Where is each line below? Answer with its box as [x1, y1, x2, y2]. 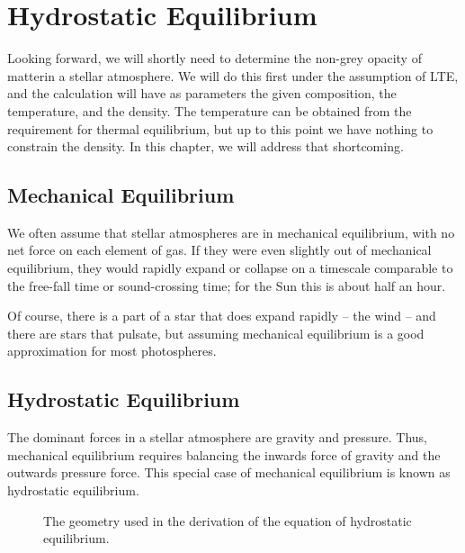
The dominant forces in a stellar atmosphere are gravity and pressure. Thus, [7, 428, 427, 447]
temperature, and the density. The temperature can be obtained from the [7, 101, 412, 120]
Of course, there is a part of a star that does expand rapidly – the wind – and [7, 306, 436, 325]
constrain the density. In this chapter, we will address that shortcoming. [7, 137, 404, 156]
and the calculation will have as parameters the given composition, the [7, 84, 397, 103]
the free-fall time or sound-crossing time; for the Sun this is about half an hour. [7, 276, 446, 295]
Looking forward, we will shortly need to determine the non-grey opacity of [7, 49, 422, 68]
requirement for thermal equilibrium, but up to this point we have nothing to [7, 119, 434, 138]
